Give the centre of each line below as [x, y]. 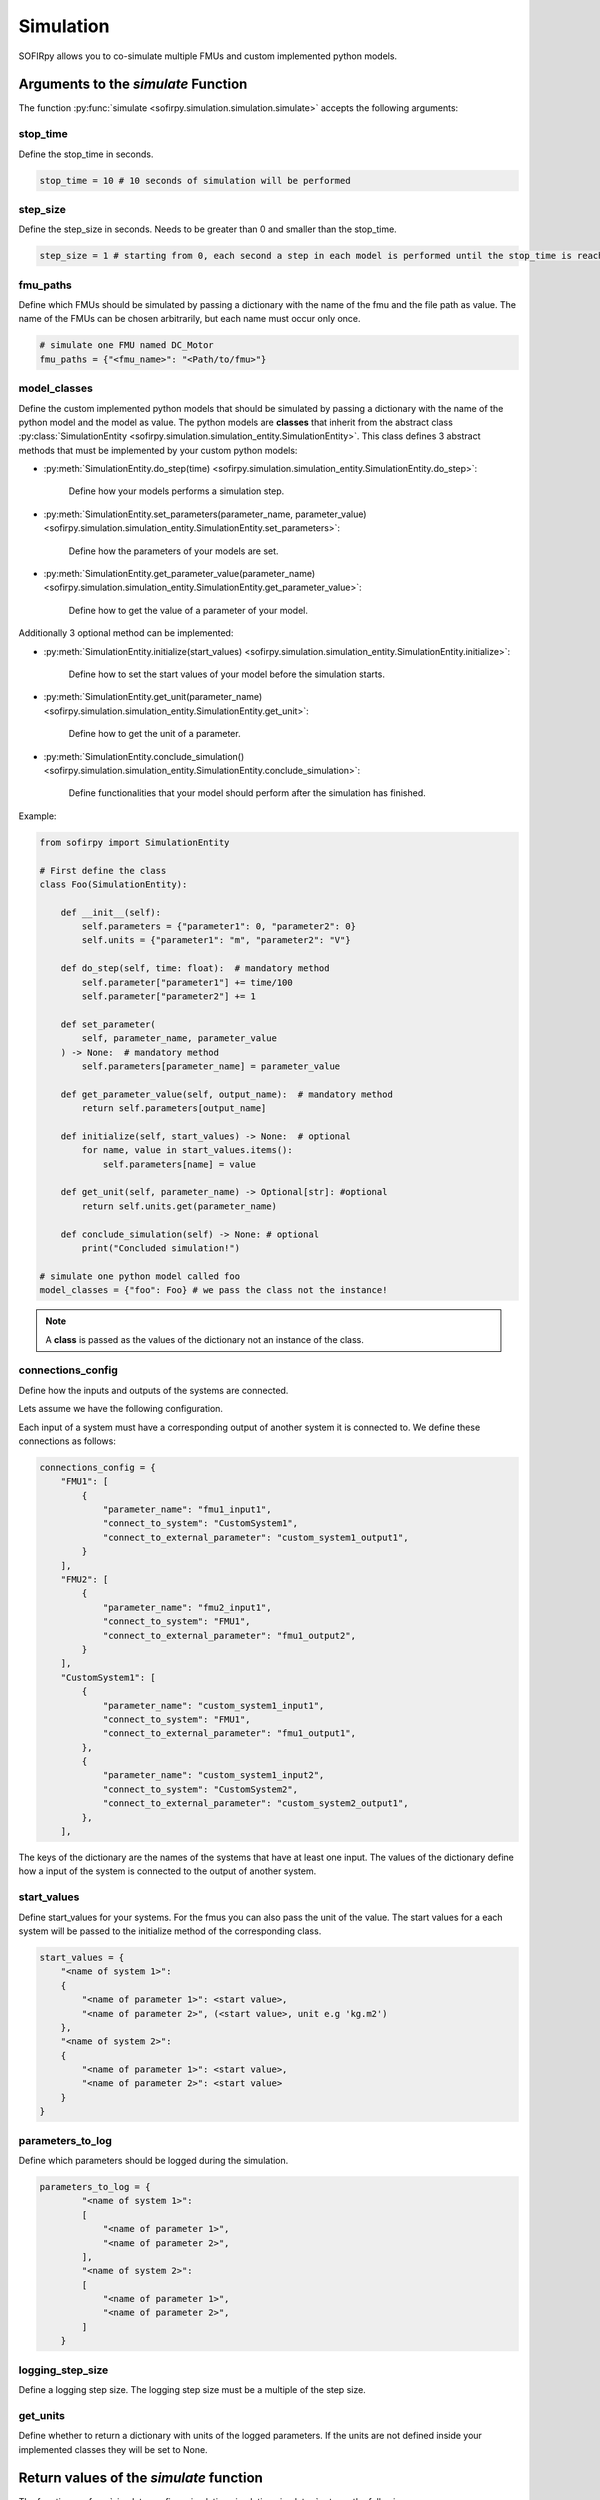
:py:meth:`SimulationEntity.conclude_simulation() [144, 756]
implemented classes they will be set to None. [113, 2449]
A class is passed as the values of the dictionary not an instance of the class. [205, 1339]
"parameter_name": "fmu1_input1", [187, 1509]
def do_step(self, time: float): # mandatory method [195, 968]
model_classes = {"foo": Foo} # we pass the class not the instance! [213, 1290]
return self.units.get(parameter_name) [179, 1206]
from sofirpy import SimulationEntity [134, 842]
